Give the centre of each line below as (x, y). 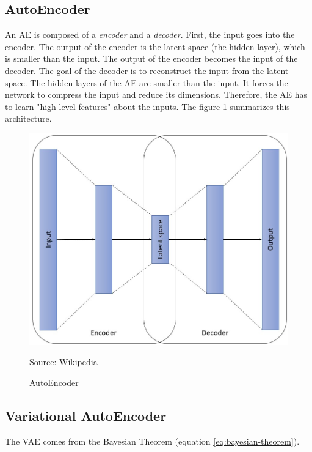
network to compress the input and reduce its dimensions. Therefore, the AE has (156, 94)
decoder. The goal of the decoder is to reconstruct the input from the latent (147, 70)
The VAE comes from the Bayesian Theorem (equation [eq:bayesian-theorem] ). (152, 441)
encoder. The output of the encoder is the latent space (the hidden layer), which (155, 46)
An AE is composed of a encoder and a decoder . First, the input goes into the (150, 35)
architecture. (28, 118)
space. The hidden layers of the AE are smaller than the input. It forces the (147, 82)
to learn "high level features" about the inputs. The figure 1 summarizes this (147, 106)
